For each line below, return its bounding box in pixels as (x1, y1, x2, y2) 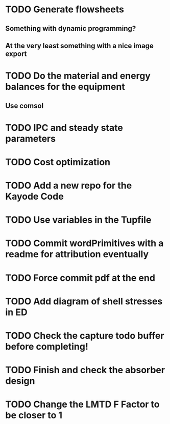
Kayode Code (5, 191, 64, 202)
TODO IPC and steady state (5, 122, 124, 133)
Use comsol (5, 101, 44, 110)
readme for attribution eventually (5, 248, 149, 260)
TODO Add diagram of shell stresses (5, 295, 163, 307)
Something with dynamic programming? (5, 24, 136, 33)
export (5, 49, 27, 58)
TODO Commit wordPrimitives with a (5, 238, 164, 249)
